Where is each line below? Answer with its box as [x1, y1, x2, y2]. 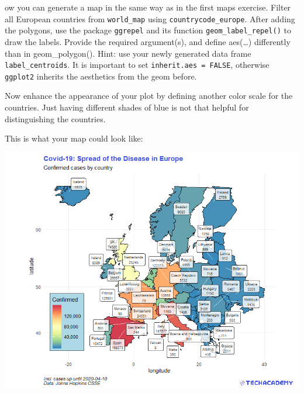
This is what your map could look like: [5, 132, 143, 144]
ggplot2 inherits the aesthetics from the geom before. [5, 70, 197, 82]
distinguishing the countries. [5, 112, 106, 125]
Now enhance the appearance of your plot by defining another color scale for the [5, 89, 293, 102]
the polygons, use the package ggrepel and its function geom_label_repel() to [5, 24, 291, 36]
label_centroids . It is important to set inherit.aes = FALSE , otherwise [5, 58, 270, 71]
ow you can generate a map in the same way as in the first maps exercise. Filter [5, 1, 291, 13]
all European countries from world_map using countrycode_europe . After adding [5, 12, 295, 25]
